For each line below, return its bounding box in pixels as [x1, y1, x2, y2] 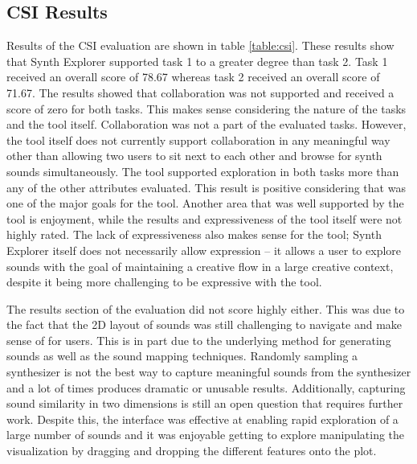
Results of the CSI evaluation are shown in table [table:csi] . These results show [6, 37, 395, 54]
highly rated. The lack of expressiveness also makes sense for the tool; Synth [6, 226, 382, 243]
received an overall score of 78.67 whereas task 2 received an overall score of [6, 68, 380, 85]
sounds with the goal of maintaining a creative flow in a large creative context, [6, 257, 394, 274]
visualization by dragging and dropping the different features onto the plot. [6, 442, 377, 459]
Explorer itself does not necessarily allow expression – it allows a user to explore [6, 241, 402, 258]
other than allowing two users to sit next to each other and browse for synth [6, 147, 382, 164]
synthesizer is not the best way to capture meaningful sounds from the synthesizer [6, 363, 411, 380]
